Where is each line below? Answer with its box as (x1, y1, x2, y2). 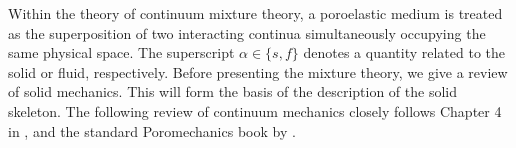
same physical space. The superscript (8, 42, 235, 63)
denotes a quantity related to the (303, 42, 506, 63)
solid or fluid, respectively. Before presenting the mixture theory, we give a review (8, 61, 508, 82)
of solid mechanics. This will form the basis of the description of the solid (8, 81, 457, 102)
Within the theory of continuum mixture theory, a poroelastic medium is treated (8, 3, 503, 23)
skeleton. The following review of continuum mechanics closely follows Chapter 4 (8, 100, 502, 121)
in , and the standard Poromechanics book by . (8, 120, 296, 141)
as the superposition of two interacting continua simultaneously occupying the (8, 22, 486, 43)
